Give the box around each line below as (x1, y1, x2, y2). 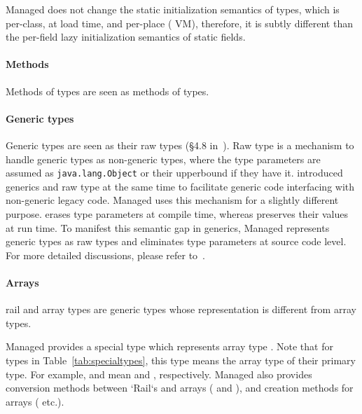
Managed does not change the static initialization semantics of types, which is (6, 2, 340, 16)
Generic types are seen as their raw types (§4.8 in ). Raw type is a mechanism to (6, 137, 354, 152)
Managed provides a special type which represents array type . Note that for (6, 339, 333, 354)
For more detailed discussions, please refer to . (6, 247, 206, 262)
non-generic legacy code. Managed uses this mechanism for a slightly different (6, 193, 339, 207)
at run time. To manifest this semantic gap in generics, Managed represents (6, 220, 330, 235)
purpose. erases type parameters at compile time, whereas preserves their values (6, 207, 348, 221)
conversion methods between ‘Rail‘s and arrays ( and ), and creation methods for (6, 380, 354, 395)
